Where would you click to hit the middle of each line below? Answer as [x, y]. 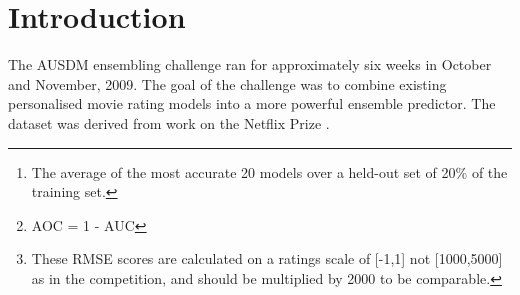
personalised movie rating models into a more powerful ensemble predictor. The [252, 103]
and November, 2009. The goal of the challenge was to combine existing [227, 83]
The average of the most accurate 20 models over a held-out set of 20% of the [269, 171]
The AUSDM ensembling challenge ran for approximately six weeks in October [250, 64]
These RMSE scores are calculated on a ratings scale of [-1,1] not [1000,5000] [267, 258]
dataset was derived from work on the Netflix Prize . [169, 122]
